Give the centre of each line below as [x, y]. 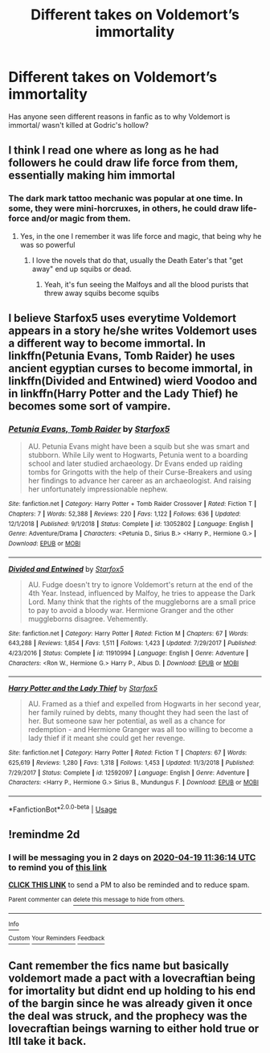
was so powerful [47, 245]
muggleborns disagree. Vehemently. [88, 619]
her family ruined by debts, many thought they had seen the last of [138, 713]
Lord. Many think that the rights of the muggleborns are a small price [142, 602]
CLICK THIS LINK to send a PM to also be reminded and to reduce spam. [129, 885]
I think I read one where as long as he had [114, 150]
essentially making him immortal [92, 176]
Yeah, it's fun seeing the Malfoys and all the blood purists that [146, 284]
